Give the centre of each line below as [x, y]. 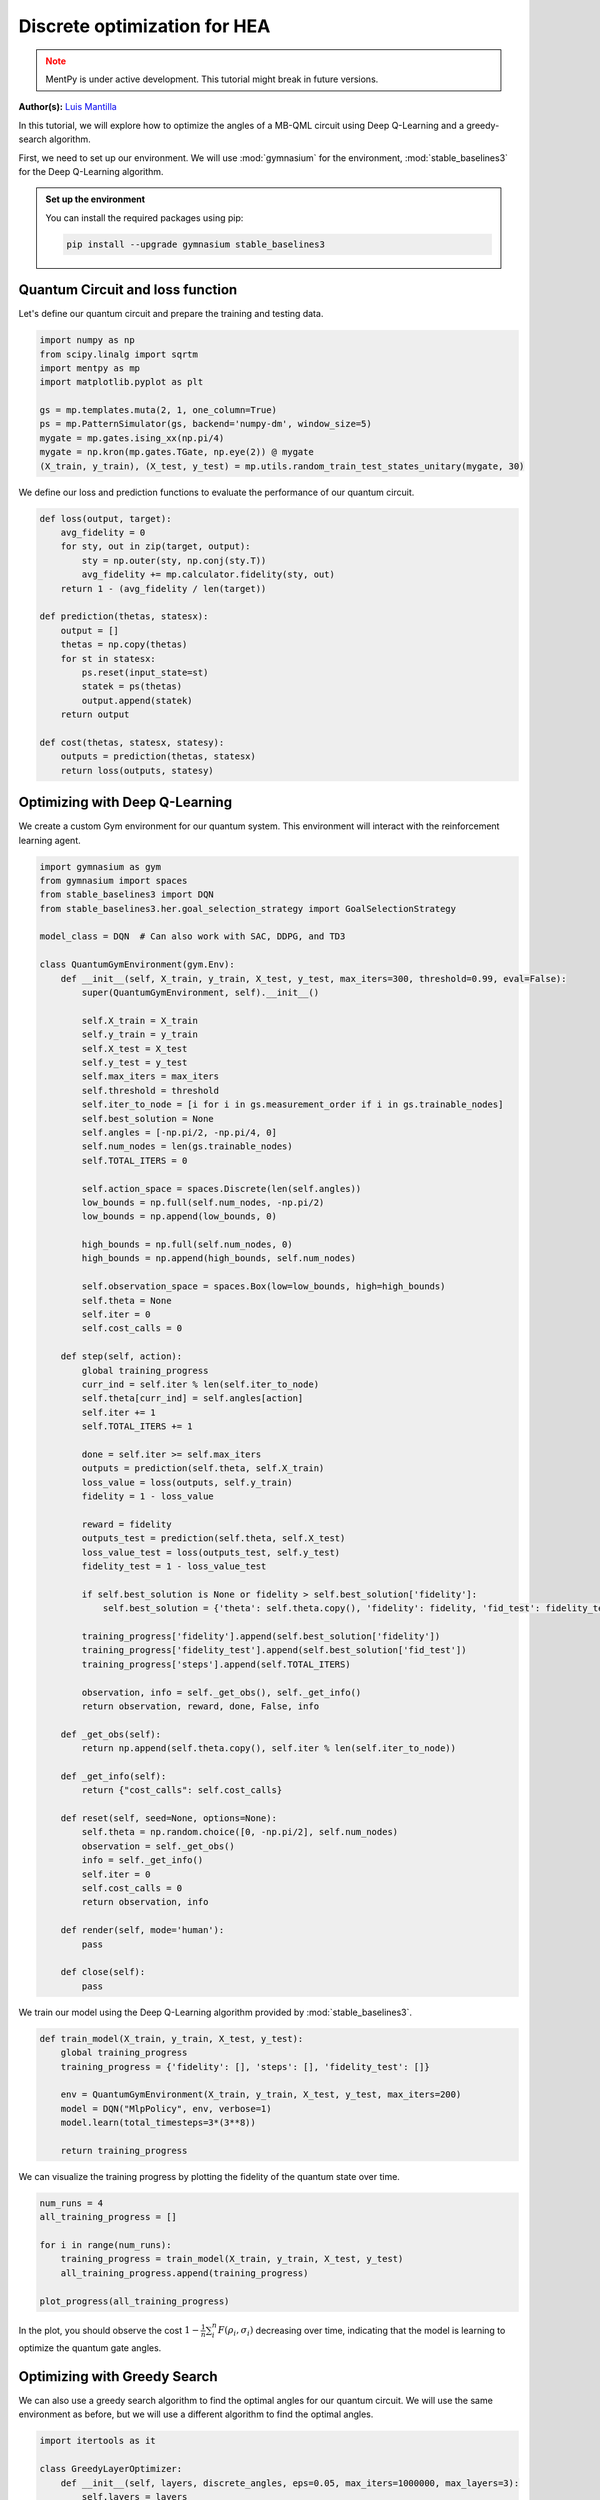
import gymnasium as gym [100, 866]
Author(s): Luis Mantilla [67, 107]
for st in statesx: [108, 658]
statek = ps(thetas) [132, 686]
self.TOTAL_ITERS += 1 [137, 1426]
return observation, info [145, 1902]
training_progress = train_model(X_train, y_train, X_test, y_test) [232, 2259]
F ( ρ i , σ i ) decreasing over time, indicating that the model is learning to [361, 2331]
